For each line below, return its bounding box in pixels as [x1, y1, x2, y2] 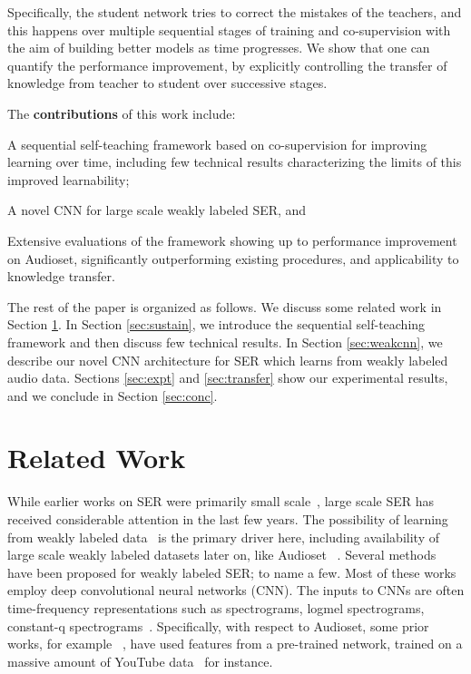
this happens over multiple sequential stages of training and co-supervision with [7, 20, 451, 39]
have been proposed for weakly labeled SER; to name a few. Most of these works [7, 562, 456, 581]
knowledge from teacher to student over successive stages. [7, 73, 328, 93]
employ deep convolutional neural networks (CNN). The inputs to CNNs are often [7, 581, 465, 600]
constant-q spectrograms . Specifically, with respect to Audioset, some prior [7, 616, 429, 635]
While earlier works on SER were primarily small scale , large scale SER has [7, 492, 435, 511]
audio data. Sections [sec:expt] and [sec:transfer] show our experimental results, [7, 368, 448, 387]
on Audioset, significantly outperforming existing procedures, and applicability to [7, 249, 459, 268]
